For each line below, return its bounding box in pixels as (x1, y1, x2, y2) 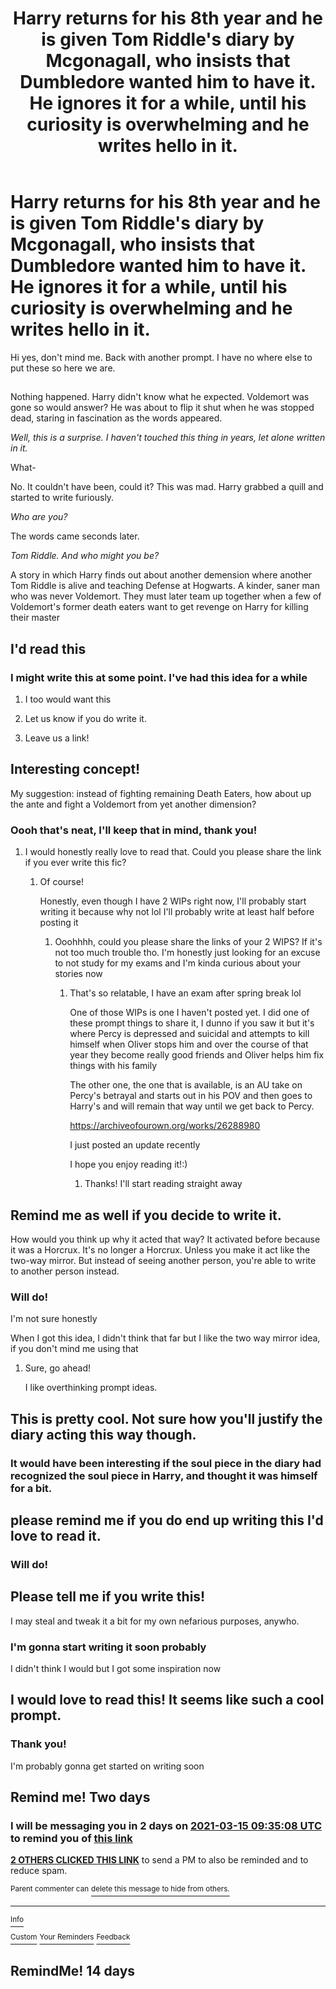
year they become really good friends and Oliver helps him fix (69, 1049, 325, 1061)
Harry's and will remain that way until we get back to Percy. (69, 1100, 315, 1112)
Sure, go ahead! (24, 1362, 92, 1374)
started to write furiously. (10, 492, 115, 504)
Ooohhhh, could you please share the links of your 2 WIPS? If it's (54, 936, 323, 948)
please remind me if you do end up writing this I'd (10, 1512, 324, 1529)
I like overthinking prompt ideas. (24, 1382, 158, 1394)
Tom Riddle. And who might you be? (10, 550, 160, 562)
